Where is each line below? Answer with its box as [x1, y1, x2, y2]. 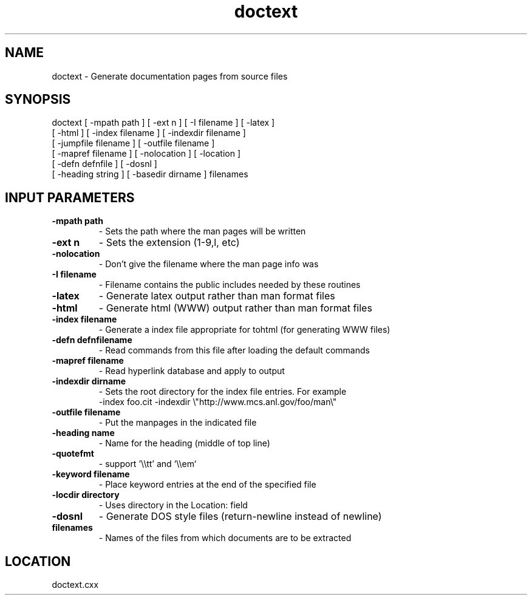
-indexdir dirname [52, 376, 126, 387]
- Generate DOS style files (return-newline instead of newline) [98, 510, 382, 523]
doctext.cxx [52, 579, 99, 590]
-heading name [52, 428, 115, 438]
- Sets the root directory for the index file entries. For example [98, 386, 347, 397]
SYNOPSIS [5, 92, 71, 107]
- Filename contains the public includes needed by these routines [98, 279, 361, 290]
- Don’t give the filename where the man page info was [98, 259, 319, 270]
